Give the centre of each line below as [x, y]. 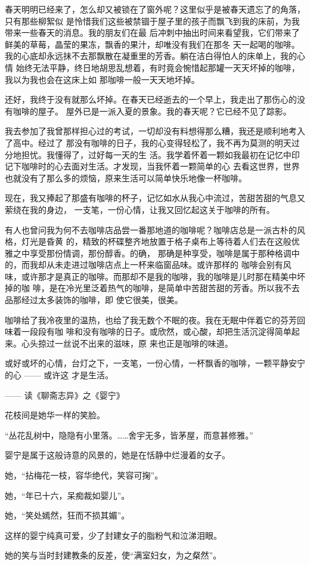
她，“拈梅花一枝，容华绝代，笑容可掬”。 [84, 475]
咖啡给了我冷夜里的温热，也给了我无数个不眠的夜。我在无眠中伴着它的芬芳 [151, 319]
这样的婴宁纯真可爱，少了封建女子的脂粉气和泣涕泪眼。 [113, 535]
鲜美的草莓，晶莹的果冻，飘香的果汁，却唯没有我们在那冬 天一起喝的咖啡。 [152, 44]
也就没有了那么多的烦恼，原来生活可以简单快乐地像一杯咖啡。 [126, 177]
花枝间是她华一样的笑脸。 [55, 415]
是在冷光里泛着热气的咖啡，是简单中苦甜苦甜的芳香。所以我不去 [174, 288]
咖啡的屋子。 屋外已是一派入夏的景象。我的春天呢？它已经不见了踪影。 [152, 111]
